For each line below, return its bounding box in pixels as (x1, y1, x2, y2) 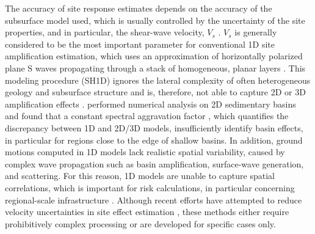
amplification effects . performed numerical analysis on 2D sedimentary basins (5, 97, 296, 110)
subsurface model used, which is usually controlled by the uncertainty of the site (5, 13, 305, 26)
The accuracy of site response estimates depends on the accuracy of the (5, 2, 272, 14)
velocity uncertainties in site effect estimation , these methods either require (5, 205, 289, 218)
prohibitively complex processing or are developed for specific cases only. (5, 217, 276, 230)
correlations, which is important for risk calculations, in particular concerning (5, 181, 295, 194)
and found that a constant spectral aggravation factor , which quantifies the (5, 109, 289, 122)
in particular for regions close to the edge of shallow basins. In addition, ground (5, 133, 303, 146)
